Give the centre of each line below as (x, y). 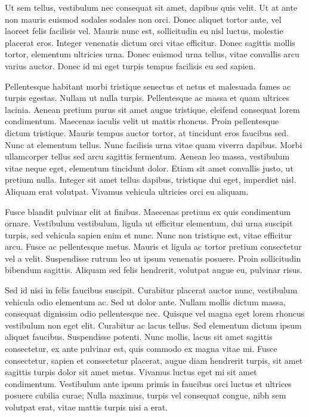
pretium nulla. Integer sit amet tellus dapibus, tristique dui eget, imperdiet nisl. (151, 180)
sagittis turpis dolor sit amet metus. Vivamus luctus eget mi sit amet (131, 372)
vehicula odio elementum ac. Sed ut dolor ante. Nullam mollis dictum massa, (145, 301)
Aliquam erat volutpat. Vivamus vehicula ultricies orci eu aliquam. (127, 191)
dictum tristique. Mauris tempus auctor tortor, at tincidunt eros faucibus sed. (147, 132)
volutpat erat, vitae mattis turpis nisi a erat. (86, 407)
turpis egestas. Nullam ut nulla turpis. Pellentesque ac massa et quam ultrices (147, 98)
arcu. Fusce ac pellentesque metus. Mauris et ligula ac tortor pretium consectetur (153, 246)
